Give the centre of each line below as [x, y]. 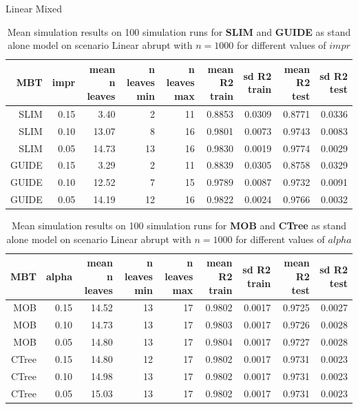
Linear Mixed [34, 8]
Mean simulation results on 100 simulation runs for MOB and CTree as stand [179, 226]
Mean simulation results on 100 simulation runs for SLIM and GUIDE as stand [179, 31]
